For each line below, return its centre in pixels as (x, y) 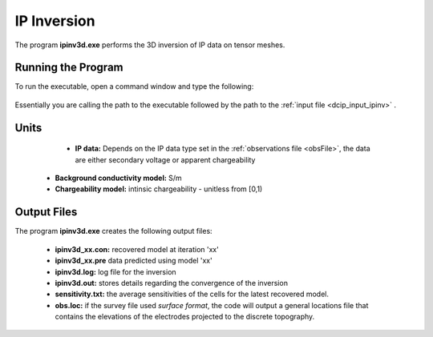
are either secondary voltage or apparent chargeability (165, 159)
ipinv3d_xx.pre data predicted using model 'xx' (134, 261)
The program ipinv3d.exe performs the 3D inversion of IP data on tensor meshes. (150, 45)
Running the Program (69, 68)
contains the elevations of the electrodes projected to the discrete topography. (185, 317)
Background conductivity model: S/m (118, 178)
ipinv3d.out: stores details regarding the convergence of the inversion (172, 283)
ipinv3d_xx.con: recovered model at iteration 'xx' (137, 249)
